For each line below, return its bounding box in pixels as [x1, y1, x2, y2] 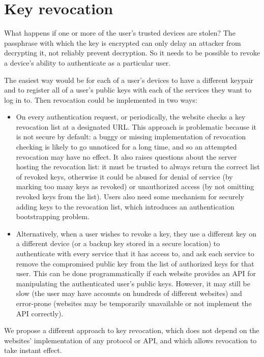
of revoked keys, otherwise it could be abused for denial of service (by [16, 171, 233, 182]
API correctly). [16, 308, 64, 318]
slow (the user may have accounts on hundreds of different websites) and [16, 288, 242, 299]
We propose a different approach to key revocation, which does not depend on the [4, 325, 259, 336]
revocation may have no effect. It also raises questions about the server [16, 151, 237, 162]
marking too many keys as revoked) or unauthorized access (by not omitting [16, 181, 254, 192]
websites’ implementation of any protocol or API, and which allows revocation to [4, 335, 257, 345]
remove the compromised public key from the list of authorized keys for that [16, 258, 254, 269]
